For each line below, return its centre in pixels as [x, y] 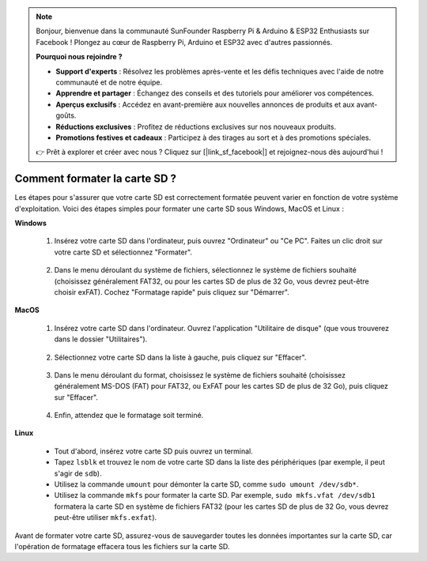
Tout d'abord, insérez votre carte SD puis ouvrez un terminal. [153, 451]
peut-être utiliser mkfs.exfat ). [106, 518]
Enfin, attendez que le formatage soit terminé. [129, 416]
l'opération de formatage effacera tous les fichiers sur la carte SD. [122, 546]
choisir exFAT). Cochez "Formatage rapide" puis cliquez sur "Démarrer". [172, 292]
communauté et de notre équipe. [109, 82]
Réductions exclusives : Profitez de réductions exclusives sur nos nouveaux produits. [196, 126]
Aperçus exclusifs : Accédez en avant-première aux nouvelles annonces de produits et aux [205, 104]
